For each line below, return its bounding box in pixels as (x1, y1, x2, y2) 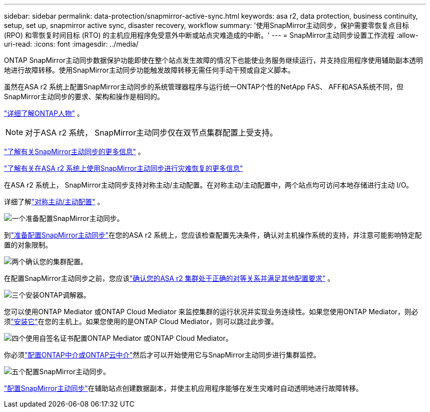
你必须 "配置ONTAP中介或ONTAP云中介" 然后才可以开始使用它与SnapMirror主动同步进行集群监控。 (4, 351, 321, 359)
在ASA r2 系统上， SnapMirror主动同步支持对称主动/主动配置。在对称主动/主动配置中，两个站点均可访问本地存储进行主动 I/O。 (4, 181, 413, 189)
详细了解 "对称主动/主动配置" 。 (4, 197, 105, 206)
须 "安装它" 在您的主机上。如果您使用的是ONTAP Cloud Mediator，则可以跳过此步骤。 (4, 317, 278, 326)
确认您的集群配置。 (26, 257, 87, 266)
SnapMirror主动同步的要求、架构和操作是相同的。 (4, 92, 164, 101)
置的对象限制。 (4, 241, 52, 249)
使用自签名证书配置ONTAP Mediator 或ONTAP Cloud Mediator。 (26, 334, 233, 342)
